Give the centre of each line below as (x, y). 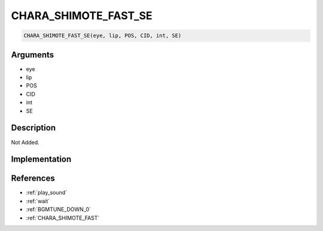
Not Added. (25, 142)
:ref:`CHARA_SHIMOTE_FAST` (63, 218)
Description (33, 128)
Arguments (33, 55)
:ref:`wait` (38, 201)
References (33, 179)
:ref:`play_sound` (47, 193)
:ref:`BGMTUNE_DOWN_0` (58, 209)
